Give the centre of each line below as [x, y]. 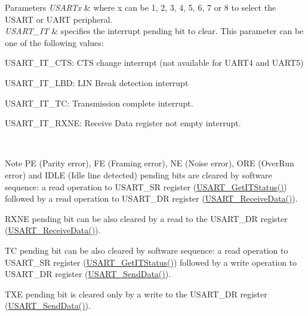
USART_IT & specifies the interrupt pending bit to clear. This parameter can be [154, 31]
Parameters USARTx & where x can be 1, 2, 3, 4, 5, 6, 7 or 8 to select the [141, 7]
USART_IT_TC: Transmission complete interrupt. [99, 103]
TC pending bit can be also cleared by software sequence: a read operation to [147, 250]
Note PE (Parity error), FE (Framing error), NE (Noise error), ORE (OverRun [150, 163]
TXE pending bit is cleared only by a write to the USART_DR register [136, 294]
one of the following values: [54, 42]
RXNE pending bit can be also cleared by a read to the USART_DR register [146, 218]
